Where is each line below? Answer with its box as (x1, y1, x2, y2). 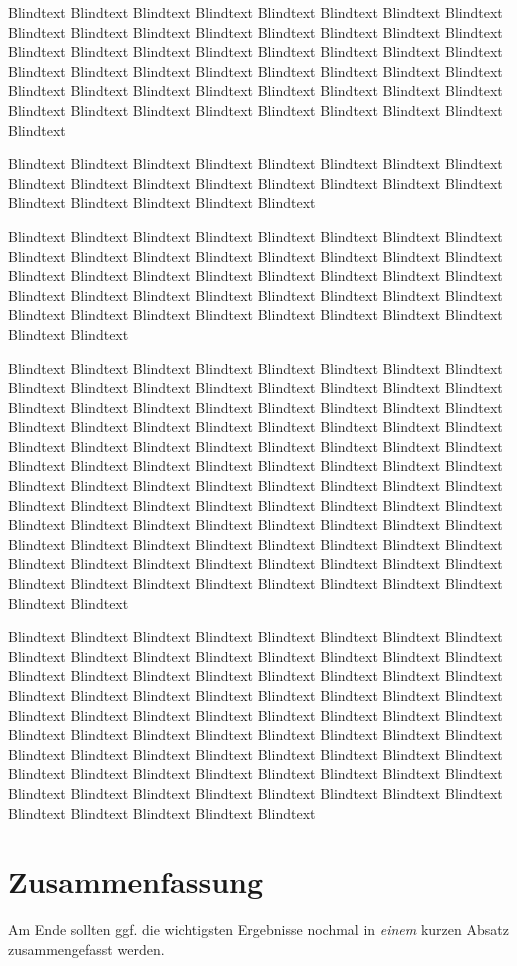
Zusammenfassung (8, 861, 264, 902)
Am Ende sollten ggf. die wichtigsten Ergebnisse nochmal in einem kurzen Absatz (8, 919, 509, 940)
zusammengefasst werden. (8, 938, 165, 959)
